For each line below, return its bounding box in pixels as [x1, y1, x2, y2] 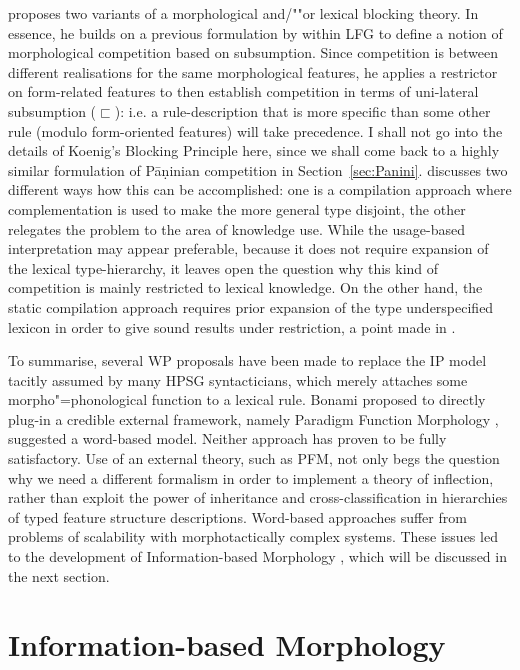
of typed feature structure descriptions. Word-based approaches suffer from [8, 506, 467, 527]
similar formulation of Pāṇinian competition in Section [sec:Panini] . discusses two [8, 159, 508, 180]
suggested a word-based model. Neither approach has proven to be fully [8, 428, 447, 449]
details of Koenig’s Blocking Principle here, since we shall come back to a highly [8, 140, 500, 161]
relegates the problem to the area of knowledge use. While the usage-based [8, 218, 465, 239]
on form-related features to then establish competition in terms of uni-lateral [8, 81, 479, 102]
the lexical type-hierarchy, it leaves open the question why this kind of [8, 257, 439, 278]
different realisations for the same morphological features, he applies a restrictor [8, 61, 498, 82]
